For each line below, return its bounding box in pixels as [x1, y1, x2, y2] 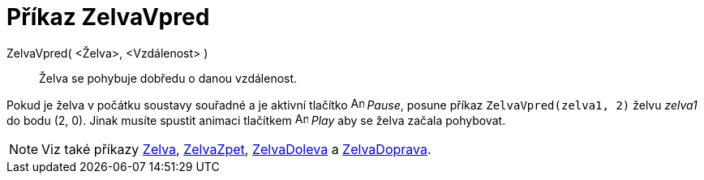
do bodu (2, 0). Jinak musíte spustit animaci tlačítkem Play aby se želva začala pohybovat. [6, 113, 506, 127]
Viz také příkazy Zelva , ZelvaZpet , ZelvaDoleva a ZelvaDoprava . [41, 140, 431, 157]
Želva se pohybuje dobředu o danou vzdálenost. [39, 71, 298, 85]
